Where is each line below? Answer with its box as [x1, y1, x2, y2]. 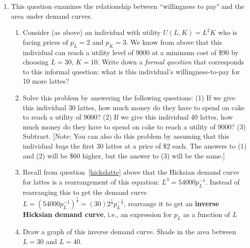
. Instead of [205, 176, 240, 186]
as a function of [183, 209, 230, 219]
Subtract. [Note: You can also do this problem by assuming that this [23, 131, 229, 141]
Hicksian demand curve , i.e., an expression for [23, 209, 172, 219]
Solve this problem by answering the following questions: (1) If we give [23, 92, 236, 102]
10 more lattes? [23, 76, 69, 86]
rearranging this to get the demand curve [23, 186, 147, 197]
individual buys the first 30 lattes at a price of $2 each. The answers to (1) [23, 140, 247, 151]
